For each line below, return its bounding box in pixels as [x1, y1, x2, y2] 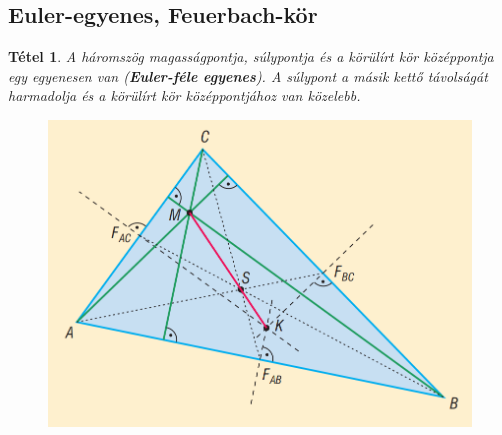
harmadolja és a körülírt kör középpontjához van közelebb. [8, 85, 361, 106]
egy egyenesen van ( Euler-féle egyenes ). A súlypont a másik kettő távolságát [8, 65, 488, 86]
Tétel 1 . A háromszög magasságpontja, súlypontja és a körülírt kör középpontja [8, 46, 494, 67]
